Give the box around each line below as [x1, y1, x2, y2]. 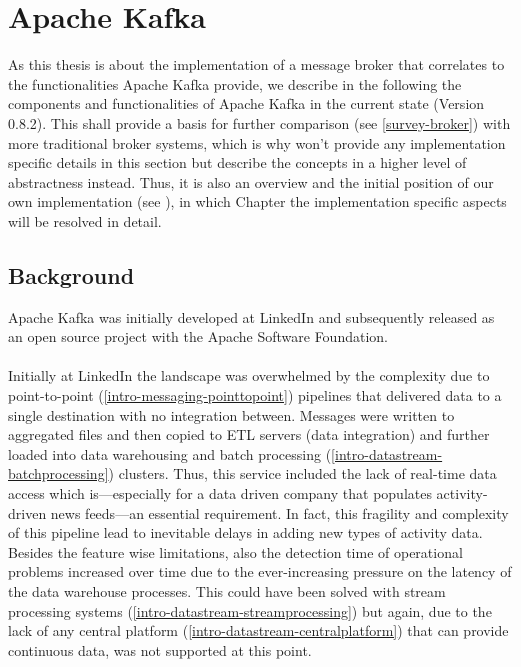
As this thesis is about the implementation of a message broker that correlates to [8, 54, 505, 75]
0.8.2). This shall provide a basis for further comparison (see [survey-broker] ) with [8, 112, 511, 133]
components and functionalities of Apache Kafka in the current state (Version [8, 93, 485, 114]
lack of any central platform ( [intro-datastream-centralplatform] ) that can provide [8, 620, 509, 641]
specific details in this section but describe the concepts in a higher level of [8, 152, 467, 173]
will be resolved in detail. [8, 210, 162, 231]
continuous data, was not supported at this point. [8, 639, 312, 660]
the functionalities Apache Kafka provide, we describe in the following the [8, 73, 462, 94]
